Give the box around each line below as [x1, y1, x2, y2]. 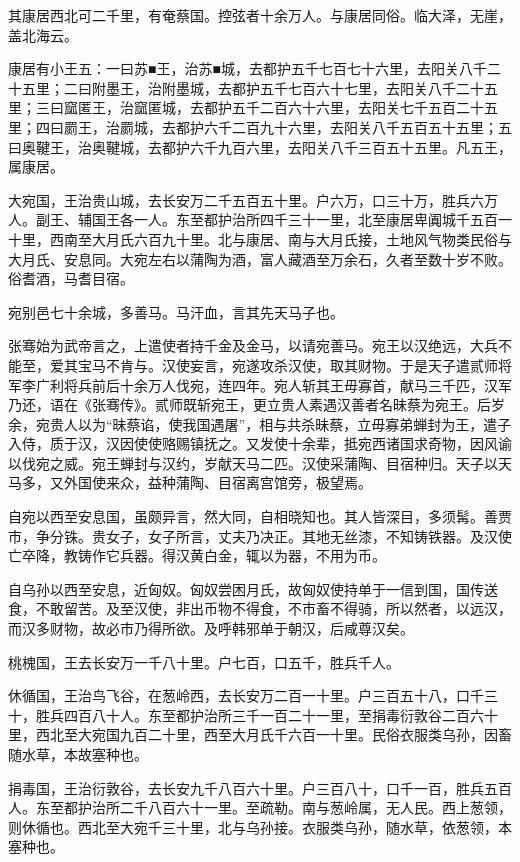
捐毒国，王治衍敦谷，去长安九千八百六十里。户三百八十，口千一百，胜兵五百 [8, 777, 512, 798]
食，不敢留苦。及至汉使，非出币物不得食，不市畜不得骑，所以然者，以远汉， [8, 598, 512, 619]
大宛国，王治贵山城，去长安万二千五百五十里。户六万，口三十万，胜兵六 [8, 189, 484, 210]
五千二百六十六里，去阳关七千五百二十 [231, 97, 484, 118]
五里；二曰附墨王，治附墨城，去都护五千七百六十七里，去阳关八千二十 [21, 77, 484, 98]
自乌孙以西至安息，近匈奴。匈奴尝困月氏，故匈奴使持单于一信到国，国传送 [8, 578, 498, 599]
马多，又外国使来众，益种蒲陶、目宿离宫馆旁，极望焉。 [8, 472, 372, 493]
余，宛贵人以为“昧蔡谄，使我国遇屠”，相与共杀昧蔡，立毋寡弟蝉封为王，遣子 [8, 413, 512, 434]
